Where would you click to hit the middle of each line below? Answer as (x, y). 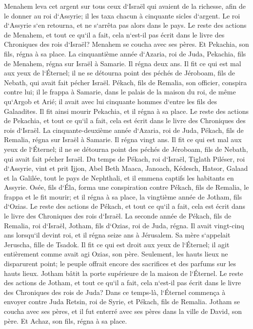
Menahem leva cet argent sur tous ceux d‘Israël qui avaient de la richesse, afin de (125, 6)
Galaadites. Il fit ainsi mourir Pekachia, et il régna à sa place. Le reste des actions (126, 111)
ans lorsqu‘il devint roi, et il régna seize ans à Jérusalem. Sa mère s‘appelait (117, 235)
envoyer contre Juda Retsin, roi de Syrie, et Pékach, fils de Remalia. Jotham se (122, 302)
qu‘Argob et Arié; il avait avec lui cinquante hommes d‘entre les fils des (111, 101)
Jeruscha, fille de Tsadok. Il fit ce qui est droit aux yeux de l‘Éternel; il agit (117, 244)
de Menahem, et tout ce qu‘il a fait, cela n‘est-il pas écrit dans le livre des (114, 34)
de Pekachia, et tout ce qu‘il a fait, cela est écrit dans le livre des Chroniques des (125, 120)
